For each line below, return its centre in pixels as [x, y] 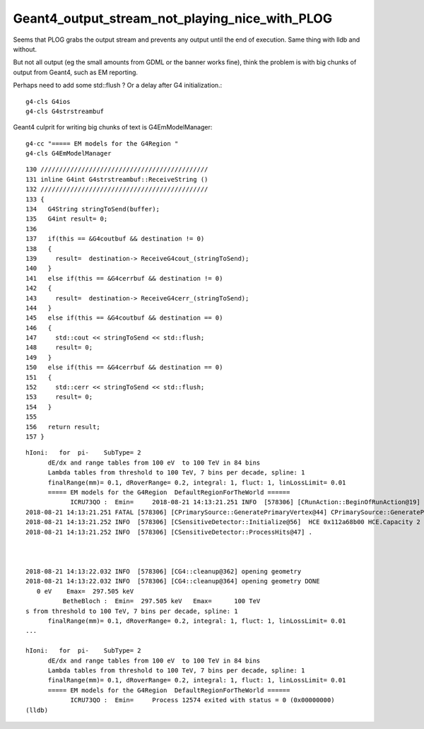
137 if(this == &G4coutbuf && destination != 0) [115, 239]
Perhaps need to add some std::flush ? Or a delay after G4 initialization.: [118, 86]
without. [25, 49]
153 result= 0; [59, 397]
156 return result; [63, 427]
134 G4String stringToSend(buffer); [93, 209]
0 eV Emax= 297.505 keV [85, 591]
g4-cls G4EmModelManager [69, 153]
